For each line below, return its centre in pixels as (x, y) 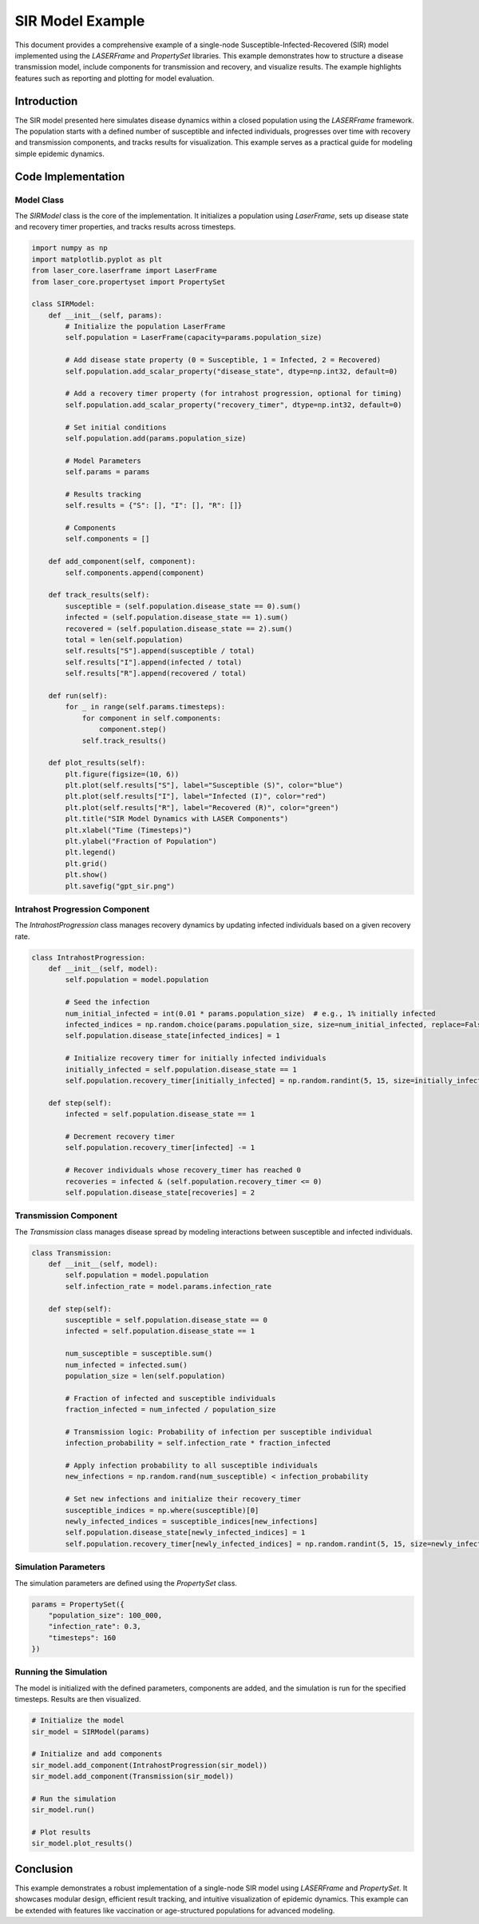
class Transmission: (71, 1253)
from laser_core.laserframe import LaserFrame (124, 271)
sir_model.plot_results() (82, 1844)
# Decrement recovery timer (120, 1136)
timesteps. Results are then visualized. (78, 1699)
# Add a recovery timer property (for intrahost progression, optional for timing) (234, 393)
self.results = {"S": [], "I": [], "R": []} (154, 505)
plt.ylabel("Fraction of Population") (141, 841)
